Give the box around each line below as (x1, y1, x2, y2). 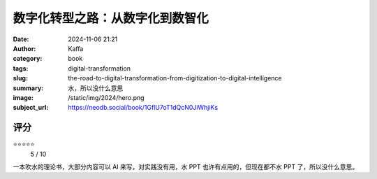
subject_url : (13, 103, 49, 112)
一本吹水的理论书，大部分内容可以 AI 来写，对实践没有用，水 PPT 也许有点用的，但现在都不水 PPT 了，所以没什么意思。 (13, 162, 359, 171)
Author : (13, 44, 36, 52)
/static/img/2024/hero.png (68, 93, 145, 101)
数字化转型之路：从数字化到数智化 (13, 10, 209, 26)
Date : (13, 35, 29, 43)
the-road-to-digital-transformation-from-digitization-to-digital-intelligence (68, 74, 282, 83)
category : (13, 55, 43, 63)
